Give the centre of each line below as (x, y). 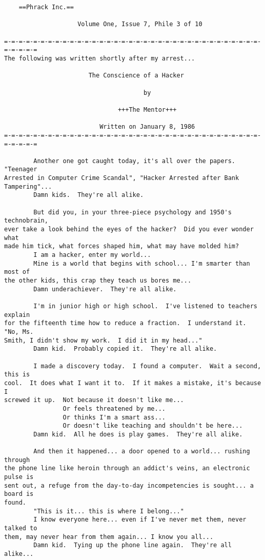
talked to (21, 528)
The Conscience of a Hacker (136, 76)
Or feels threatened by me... (114, 408)
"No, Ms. (19, 332)
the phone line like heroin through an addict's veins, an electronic (127, 468)
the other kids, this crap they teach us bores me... (98, 281)
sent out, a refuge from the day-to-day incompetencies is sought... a (129, 485)
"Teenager (21, 169)
